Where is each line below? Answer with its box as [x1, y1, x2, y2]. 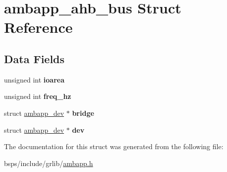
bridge [72, 107, 94, 118]
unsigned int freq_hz [4, 91, 71, 101]
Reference [4, 17, 73, 37]
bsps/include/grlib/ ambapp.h [4, 158, 93, 168]
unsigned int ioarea [4, 74, 65, 85]
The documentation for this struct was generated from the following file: [4, 141, 224, 152]
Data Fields [4, 51, 65, 66]
